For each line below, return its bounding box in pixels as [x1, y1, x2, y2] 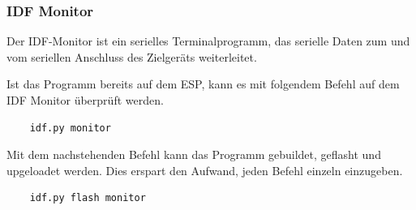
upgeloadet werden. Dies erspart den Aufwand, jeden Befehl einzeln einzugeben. [6, 161, 403, 178]
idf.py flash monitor [29, 192, 146, 204]
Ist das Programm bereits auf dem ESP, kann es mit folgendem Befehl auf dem [6, 75, 400, 92]
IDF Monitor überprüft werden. [6, 92, 164, 108]
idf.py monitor [29, 122, 111, 134]
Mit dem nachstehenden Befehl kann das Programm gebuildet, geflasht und [6, 146, 381, 163]
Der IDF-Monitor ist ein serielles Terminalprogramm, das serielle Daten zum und [6, 32, 410, 49]
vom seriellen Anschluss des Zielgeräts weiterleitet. [6, 48, 257, 65]
